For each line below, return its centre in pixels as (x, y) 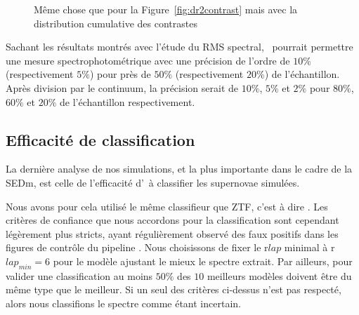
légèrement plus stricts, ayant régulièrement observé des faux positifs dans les (172, 233)
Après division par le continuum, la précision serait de (122, 87)
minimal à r (309, 247)
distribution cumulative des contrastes (116, 23)
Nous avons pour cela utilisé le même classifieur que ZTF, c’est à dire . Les (167, 206)
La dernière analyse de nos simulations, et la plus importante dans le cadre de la (179, 169)
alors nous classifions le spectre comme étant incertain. (123, 303)
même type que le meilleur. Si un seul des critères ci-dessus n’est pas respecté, (174, 289)
